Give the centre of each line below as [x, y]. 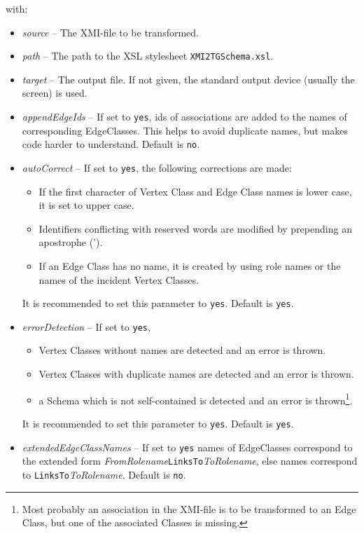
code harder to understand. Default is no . [111, 144]
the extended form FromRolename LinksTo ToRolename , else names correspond [190, 461]
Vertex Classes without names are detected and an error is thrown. [182, 350]
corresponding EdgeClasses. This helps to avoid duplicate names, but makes [185, 130]
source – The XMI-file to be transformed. [110, 32]
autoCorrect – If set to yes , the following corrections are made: [157, 167]
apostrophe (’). [71, 242]
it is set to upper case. [86, 205]
